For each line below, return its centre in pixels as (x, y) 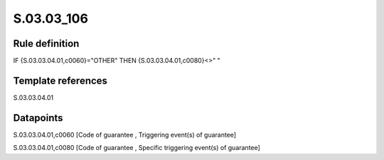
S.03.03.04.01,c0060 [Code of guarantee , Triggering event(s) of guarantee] (125, 135)
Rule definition (46, 44)
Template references (60, 80)
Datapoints (38, 118)
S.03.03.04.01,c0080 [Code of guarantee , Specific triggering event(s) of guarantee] (137, 148)
